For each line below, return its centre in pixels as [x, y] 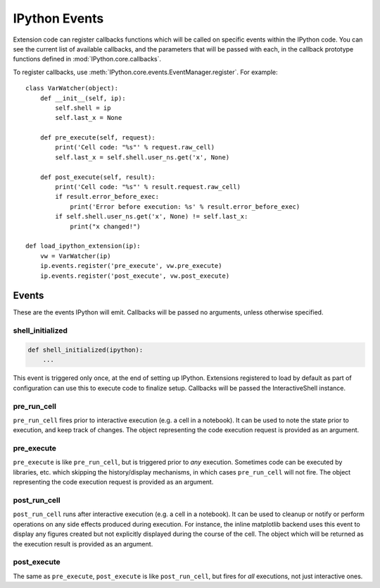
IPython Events [58, 18]
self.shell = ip [83, 108]
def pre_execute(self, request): [98, 138]
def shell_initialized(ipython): [85, 350]
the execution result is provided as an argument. [83, 544]
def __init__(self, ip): [83, 98]
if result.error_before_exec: [107, 197]
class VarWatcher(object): [72, 88]
